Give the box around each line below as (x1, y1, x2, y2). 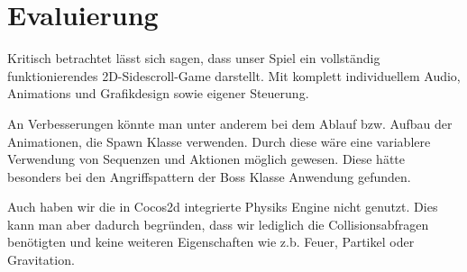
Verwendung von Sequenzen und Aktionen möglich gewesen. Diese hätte (7, 150, 405, 168)
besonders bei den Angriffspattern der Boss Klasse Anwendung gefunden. (7, 167, 411, 186)
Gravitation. (7, 250, 75, 269)
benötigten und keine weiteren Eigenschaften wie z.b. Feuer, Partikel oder (7, 232, 415, 251)
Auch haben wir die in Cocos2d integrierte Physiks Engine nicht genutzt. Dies (7, 197, 438, 216)
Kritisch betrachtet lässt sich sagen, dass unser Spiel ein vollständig (7, 49, 380, 68)
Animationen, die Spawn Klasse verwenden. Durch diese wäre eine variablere (7, 131, 431, 150)
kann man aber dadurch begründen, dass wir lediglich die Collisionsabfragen (7, 214, 429, 233)
